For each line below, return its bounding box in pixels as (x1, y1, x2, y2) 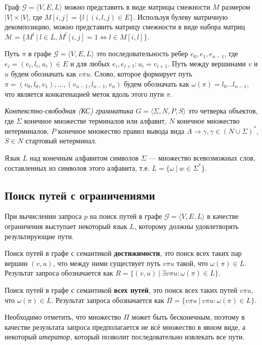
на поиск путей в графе (90, 211, 162, 221)
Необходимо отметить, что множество (5, 312, 121, 322)
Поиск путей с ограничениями (5, 187, 155, 203)
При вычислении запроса (5, 211, 82, 221)
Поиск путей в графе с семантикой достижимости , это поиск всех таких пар (5, 248, 242, 258)
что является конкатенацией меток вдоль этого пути (5, 88, 164, 99)
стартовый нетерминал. (25, 135, 97, 146)
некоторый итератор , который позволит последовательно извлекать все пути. (5, 331, 245, 342)
